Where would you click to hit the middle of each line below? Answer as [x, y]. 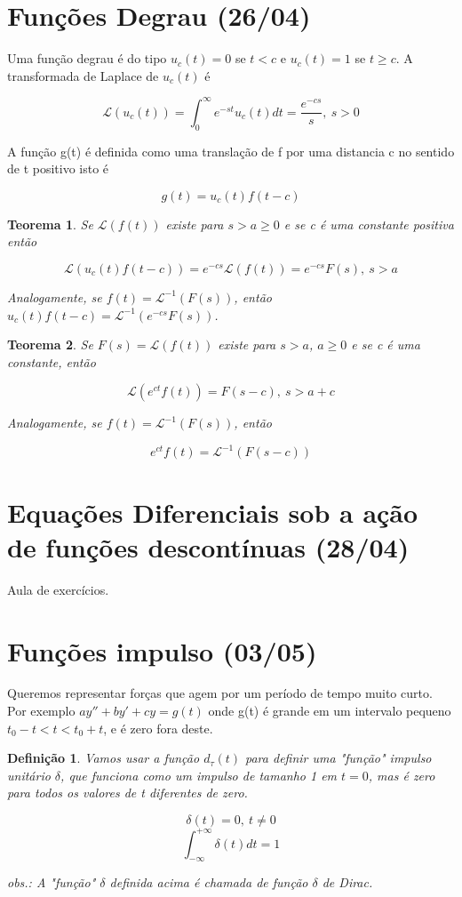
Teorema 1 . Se [50, 224]
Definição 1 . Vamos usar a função [104, 758]
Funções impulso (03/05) [162, 650]
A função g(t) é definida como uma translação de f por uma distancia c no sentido [231, 151]
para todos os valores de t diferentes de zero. [127, 793]
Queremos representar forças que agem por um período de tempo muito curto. [220, 693]
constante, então [52, 361]
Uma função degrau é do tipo [87, 58]
